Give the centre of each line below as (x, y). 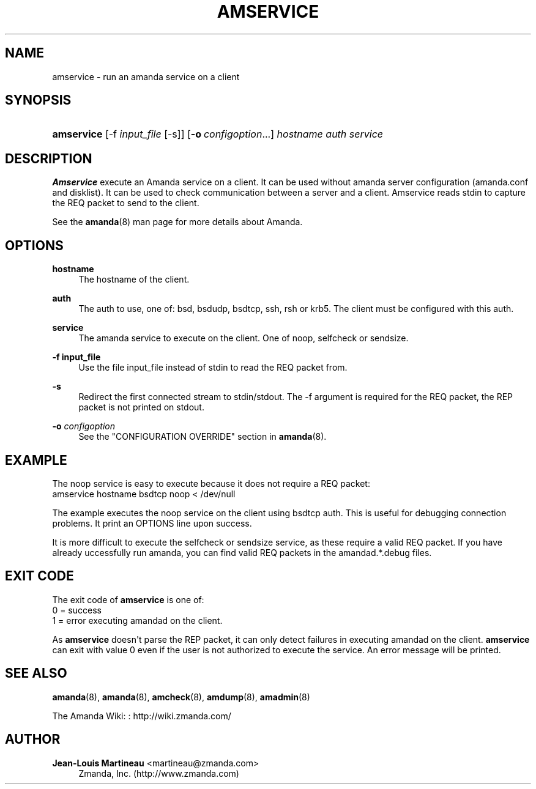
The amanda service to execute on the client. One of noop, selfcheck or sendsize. (244, 338)
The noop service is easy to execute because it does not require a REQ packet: (211, 483)
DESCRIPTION (49, 158)
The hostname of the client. (134, 280)
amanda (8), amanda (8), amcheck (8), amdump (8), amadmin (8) (181, 697)
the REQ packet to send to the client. (126, 203)
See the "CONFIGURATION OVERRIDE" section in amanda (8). (203, 437)
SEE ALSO (36, 673)
